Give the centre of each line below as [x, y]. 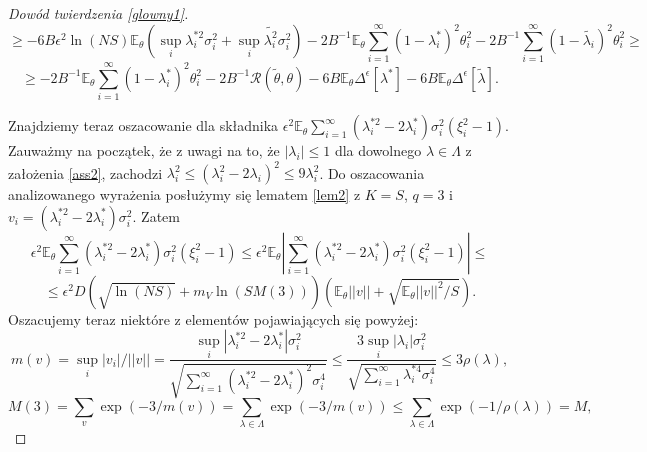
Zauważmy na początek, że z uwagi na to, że [144, 150]
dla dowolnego [378, 150]
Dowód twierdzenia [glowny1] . [98, 13]
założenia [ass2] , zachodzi [85, 172]
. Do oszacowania [372, 172]
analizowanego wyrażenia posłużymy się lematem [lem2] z [184, 194]
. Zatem [156, 215]
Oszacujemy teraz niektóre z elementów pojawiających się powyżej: [213, 318]
